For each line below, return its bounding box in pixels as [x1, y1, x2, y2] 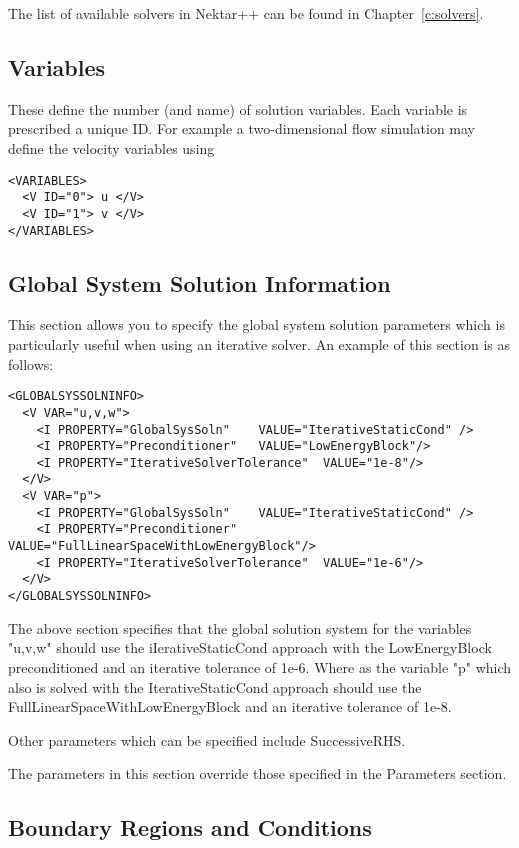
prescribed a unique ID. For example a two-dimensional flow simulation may [8, 118, 476, 139]
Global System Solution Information [8, 267, 391, 298]
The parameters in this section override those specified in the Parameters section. [8, 763, 507, 784]
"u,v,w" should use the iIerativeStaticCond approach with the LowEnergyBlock [8, 637, 492, 658]
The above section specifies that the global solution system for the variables [8, 617, 472, 638]
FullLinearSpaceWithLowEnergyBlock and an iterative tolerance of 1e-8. [8, 696, 452, 717]
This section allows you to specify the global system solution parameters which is [8, 314, 505, 335]
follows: [8, 353, 54, 374]
